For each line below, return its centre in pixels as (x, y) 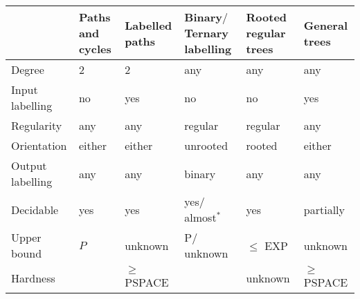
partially (324, 209)
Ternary (207, 33)
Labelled (148, 25)
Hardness (33, 278)
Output (29, 165)
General (325, 25)
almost (200, 217)
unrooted (206, 145)
